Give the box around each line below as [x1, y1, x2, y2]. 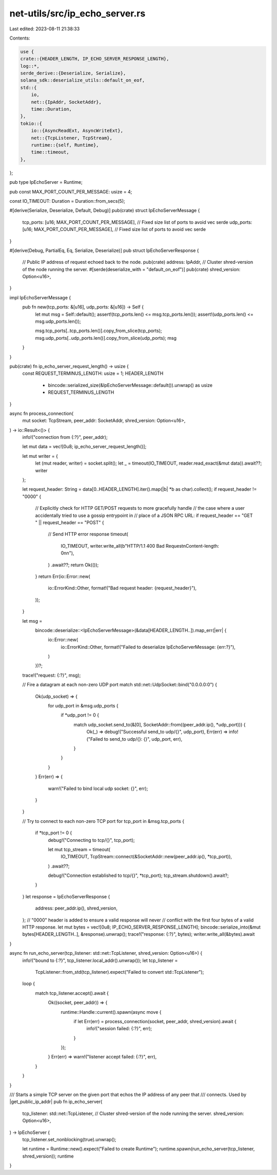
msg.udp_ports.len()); [35, 318, 82, 324]
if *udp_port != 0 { [61, 712, 100, 718]
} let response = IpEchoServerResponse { [22, 893, 110, 899]
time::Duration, [31, 106, 72, 112]
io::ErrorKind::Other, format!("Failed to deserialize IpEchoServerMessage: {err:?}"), [61, 644, 236, 650]
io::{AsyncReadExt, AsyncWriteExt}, [31, 128, 123, 133]
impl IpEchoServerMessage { [9, 294, 71, 300]
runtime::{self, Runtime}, [31, 142, 100, 148]
